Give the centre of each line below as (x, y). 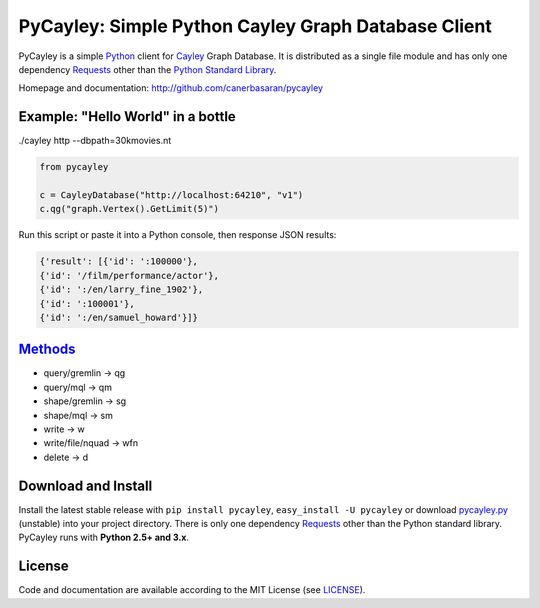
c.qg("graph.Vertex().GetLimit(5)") (129, 209)
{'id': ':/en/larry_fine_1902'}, (121, 289)
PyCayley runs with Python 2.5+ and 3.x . (104, 537)
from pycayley (74, 167)
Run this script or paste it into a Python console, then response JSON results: (177, 235)
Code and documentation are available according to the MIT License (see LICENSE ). (192, 590)
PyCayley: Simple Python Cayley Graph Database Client (255, 26)
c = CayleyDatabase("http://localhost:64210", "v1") (171, 195)
